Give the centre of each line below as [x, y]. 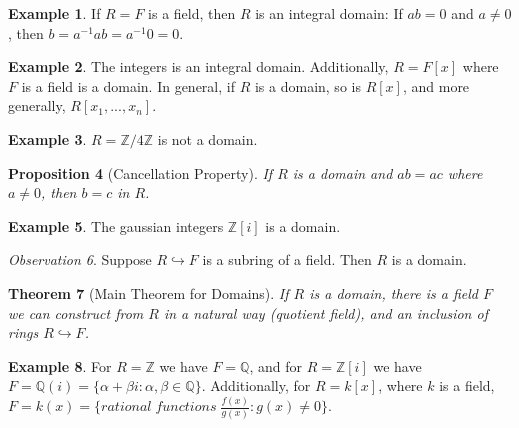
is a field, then [192, 13]
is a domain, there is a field [393, 292]
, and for [275, 365]
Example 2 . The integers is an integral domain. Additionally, [198, 66]
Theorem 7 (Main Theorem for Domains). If [148, 292]
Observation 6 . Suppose [80, 259]
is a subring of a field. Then [287, 259]
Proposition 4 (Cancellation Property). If [140, 172]
